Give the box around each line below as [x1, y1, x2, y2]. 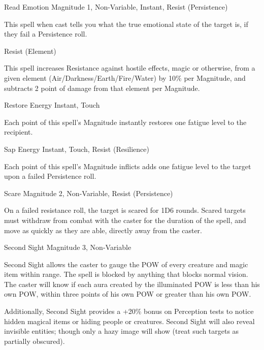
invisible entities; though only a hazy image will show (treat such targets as [4, 326, 239, 336]
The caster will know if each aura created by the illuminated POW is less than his [4, 278, 260, 289]
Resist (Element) [4, 45, 56, 56]
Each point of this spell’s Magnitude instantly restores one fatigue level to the [4, 116, 247, 127]
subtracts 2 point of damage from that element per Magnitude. [4, 82, 200, 93]
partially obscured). [4, 335, 65, 346]
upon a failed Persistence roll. [4, 171, 96, 181]
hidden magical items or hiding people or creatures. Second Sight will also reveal [4, 315, 255, 326]
